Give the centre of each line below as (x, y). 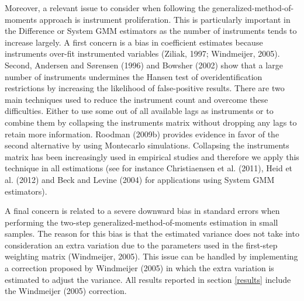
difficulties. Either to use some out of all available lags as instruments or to (139, 111)
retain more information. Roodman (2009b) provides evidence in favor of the (142, 134)
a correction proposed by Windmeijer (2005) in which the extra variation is (139, 268)
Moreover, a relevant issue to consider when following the (107, 8)
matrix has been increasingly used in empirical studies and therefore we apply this (152, 156)
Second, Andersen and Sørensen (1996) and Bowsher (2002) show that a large (144, 65)
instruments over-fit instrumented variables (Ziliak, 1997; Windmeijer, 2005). (142, 53)
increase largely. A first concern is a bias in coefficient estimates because (134, 42)
